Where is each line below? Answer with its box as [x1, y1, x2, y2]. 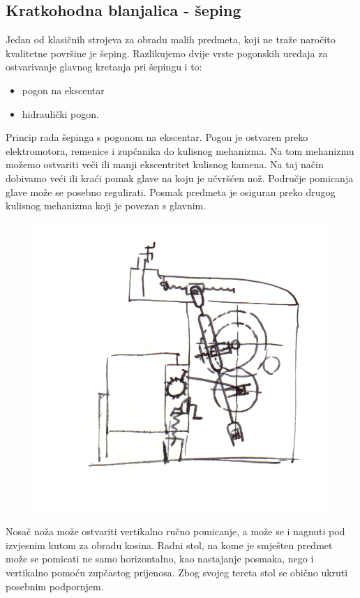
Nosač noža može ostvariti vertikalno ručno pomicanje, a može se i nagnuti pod [6, 524, 345, 539]
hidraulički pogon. [22, 106, 99, 121]
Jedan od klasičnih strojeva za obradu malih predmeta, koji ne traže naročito [6, 32, 336, 47]
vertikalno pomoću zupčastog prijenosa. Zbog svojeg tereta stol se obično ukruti [6, 565, 348, 580]
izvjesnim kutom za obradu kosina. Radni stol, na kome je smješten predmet [6, 537, 333, 552]
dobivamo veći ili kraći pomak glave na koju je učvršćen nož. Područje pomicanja [6, 170, 354, 185]
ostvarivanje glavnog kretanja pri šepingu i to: [6, 59, 202, 74]
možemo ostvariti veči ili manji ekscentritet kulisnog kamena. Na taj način [6, 157, 324, 172]
